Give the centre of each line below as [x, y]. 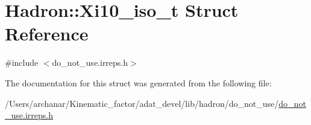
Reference [47, 34]
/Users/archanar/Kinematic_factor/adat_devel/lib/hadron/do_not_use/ [142, 103]
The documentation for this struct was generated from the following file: [138, 82]
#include [22, 62]
